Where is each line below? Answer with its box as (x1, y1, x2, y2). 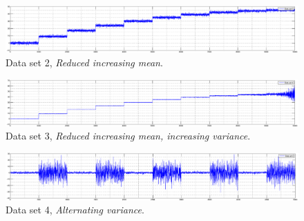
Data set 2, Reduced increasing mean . (6, 55, 163, 69)
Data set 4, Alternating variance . (6, 202, 144, 217)
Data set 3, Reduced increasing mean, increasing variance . (6, 128, 251, 143)
